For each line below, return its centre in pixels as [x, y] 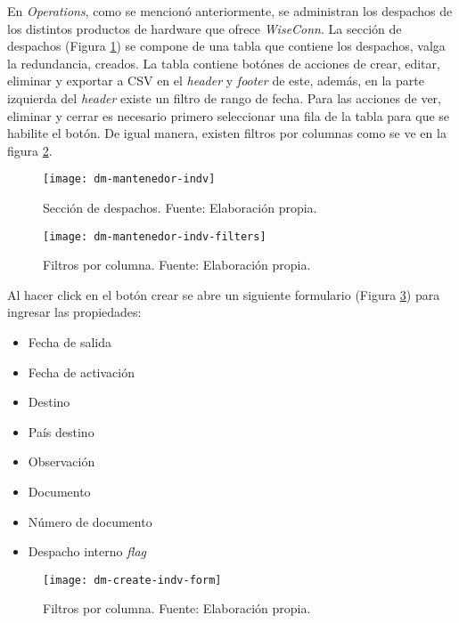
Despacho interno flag [87, 551]
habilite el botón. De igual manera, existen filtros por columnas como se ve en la [227, 133]
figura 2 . [30, 150]
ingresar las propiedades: [74, 312]
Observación [61, 461]
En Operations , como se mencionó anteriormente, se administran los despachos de [230, 11]
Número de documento [90, 521]
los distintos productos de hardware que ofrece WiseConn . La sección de [205, 28]
